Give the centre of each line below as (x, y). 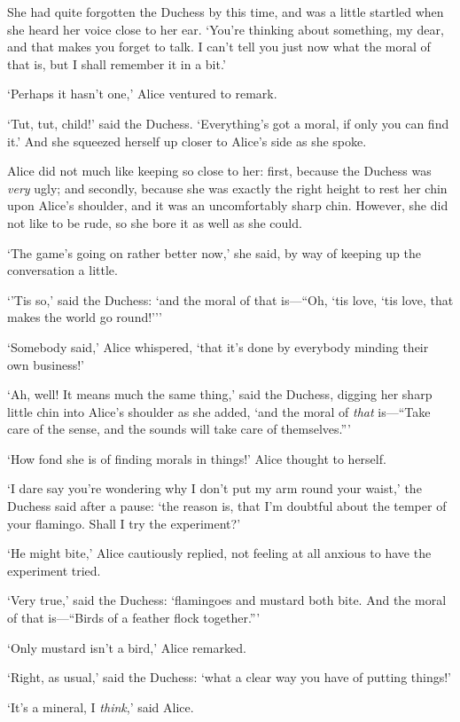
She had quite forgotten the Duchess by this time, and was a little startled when (226, 12)
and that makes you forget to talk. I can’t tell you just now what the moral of (219, 47)
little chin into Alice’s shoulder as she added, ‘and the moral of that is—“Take (219, 411)
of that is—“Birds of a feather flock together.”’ (134, 618)
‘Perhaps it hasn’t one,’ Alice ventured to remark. (142, 94)
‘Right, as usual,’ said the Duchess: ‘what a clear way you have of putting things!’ (230, 677)
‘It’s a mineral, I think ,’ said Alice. (101, 706)
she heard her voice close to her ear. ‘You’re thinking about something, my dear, (226, 29)
